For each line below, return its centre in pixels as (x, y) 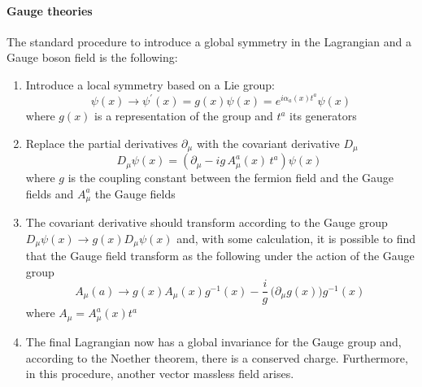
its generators (323, 116)
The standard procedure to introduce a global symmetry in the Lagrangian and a (209, 41)
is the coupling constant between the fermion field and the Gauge (231, 178)
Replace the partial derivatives (102, 143)
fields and (50, 193)
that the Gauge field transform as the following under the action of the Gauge (220, 256)
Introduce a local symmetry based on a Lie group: (150, 84)
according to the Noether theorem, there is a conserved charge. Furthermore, (217, 357)
